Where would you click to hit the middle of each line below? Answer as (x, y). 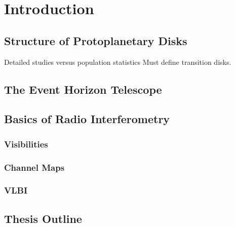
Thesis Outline (43, 218)
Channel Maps (34, 167)
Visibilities (26, 144)
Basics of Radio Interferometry (87, 119)
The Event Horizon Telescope (83, 89)
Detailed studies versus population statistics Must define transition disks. (118, 62)
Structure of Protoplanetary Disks (96, 40)
